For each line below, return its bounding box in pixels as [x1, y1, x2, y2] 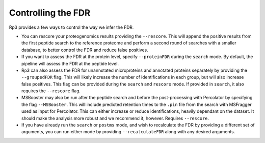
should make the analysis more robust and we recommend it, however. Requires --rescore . [21, 115, 209, 121]
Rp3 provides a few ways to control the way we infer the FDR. [9, 24, 134, 30]
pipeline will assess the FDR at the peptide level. [21, 61, 119, 66]
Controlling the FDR [9, 7, 91, 18]
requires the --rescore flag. [21, 88, 80, 94]
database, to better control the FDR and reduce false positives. [21, 47, 148, 53]
